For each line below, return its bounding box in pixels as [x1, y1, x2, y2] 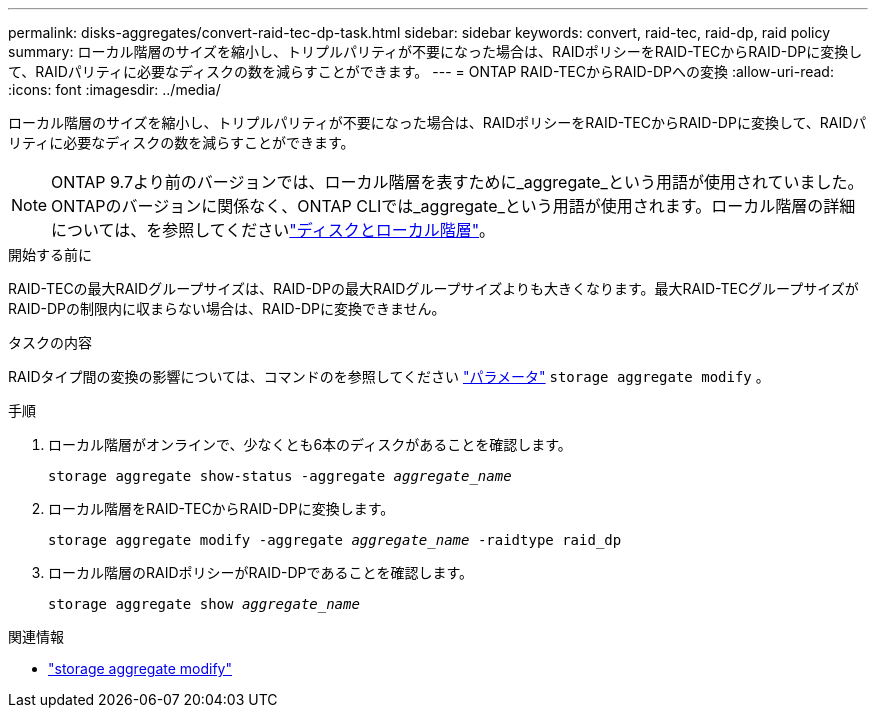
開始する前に [8, 246, 92, 263]
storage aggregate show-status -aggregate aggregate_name [48, 468, 512, 484]
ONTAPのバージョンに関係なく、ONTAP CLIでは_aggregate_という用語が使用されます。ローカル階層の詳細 [51, 196, 856, 216]
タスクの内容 [8, 334, 92, 351]
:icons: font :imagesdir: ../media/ [8, 81, 221, 98]
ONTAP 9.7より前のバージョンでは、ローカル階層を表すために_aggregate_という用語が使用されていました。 [51, 172, 864, 192]
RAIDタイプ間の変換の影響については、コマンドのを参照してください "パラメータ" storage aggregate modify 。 [8, 368, 770, 385]
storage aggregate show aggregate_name [48, 596, 360, 612]
